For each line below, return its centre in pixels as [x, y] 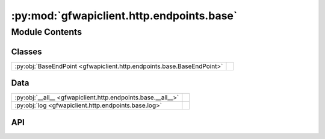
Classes [26, 51]
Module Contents [47, 32]
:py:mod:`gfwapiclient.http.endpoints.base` [124, 16]
